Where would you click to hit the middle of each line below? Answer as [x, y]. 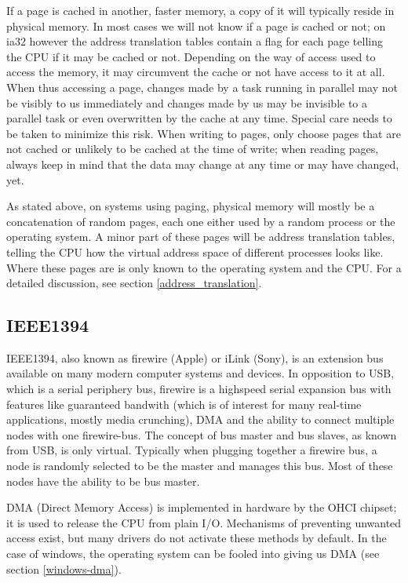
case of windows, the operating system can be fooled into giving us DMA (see [193, 554]
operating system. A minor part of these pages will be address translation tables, [201, 237]
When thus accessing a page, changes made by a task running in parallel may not [202, 87]
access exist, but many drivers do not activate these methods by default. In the [197, 538]
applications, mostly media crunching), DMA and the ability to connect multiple [200, 419]
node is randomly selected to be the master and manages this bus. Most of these [200, 466]
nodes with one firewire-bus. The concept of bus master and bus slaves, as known [202, 434]
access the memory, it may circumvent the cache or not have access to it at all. [196, 72]
